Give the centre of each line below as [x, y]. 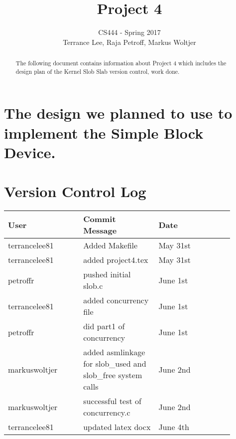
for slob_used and [115, 364]
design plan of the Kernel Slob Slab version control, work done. [98, 71]
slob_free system [113, 375]
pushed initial [107, 274]
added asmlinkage [114, 352]
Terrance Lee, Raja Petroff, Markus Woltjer [129, 42]
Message [100, 230]
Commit [100, 219]
